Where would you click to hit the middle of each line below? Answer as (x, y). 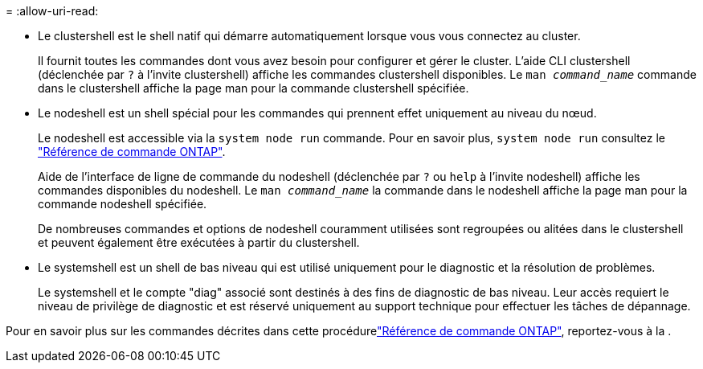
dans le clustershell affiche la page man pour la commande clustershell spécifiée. (253, 88)
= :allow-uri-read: (52, 11)
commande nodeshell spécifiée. (123, 204)
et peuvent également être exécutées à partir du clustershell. (199, 242)
